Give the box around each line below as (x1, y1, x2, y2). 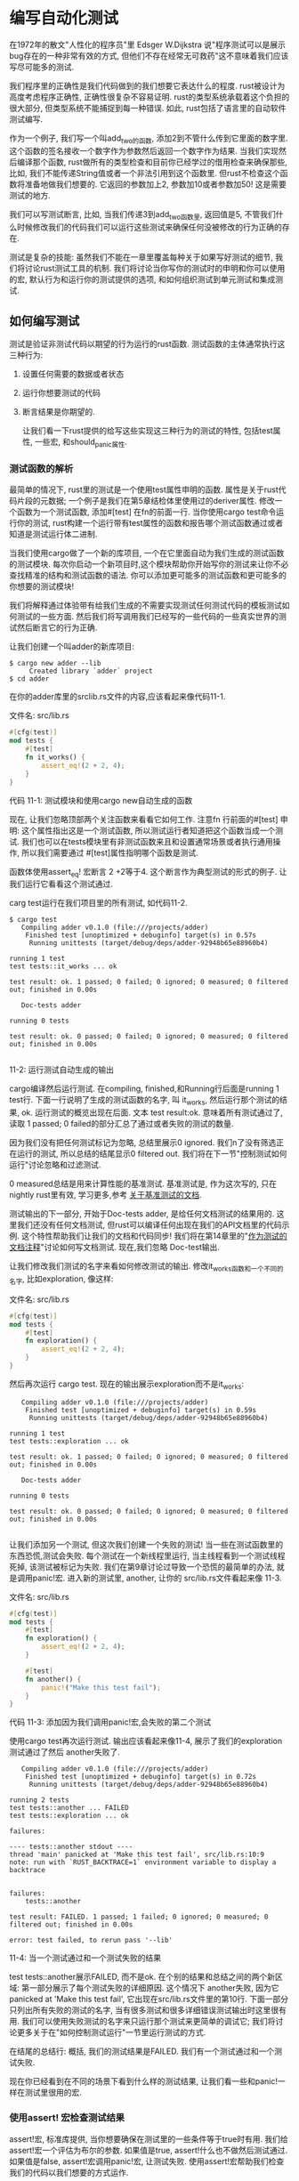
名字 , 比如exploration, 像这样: (9, 1273, 114, 1286)
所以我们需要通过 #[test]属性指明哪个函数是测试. (20, 847, 198, 858)
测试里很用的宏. (24, 2088, 83, 2098)
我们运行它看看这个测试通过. (9, 878, 114, 890)
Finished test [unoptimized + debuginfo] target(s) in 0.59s (25, 1405, 256, 1415)
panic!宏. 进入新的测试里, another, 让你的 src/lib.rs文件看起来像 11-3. (32, 1572, 282, 1583)
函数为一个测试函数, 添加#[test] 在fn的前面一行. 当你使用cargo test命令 (16, 506, 277, 517)
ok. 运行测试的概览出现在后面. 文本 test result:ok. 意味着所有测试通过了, (20, 1107, 283, 1118)
